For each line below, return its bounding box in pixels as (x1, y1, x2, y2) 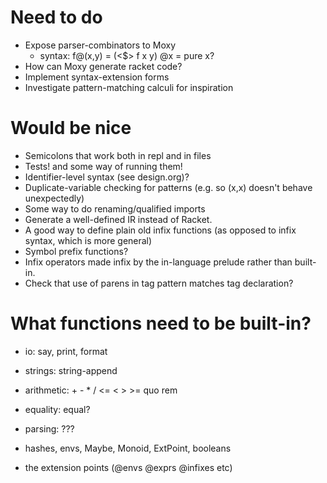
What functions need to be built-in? (10, 312, 312, 335)
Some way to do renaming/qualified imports (24, 202, 206, 215)
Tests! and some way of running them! (24, 160, 183, 172)
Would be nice (10, 117, 132, 140)
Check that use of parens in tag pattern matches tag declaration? (24, 277, 294, 289)
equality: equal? (24, 403, 91, 415)
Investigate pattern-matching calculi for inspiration (24, 81, 234, 93)
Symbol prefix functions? (24, 245, 129, 257)
